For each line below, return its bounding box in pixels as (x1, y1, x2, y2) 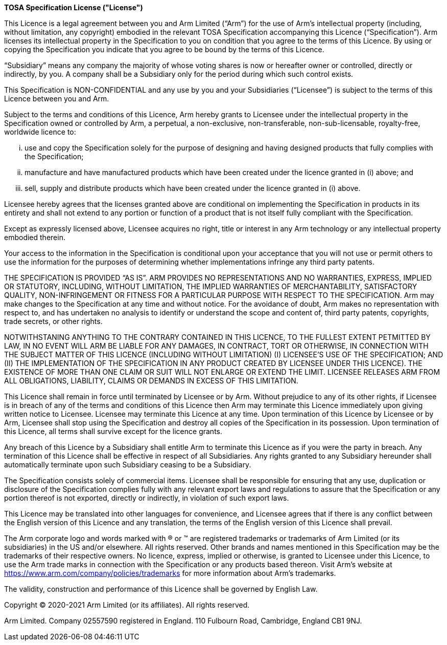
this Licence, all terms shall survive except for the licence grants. (4, 427, 222, 436)
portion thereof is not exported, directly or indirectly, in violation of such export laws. (4, 493, 289, 502)
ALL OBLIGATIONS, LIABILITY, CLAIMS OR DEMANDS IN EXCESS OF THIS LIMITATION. (4, 376, 298, 385)
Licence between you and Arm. (4, 94, 109, 103)
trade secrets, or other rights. (4, 317, 103, 326)
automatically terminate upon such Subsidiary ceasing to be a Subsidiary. (4, 460, 251, 469)
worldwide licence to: (4, 127, 76, 136)
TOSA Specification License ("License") (4, 3, 143, 12)
